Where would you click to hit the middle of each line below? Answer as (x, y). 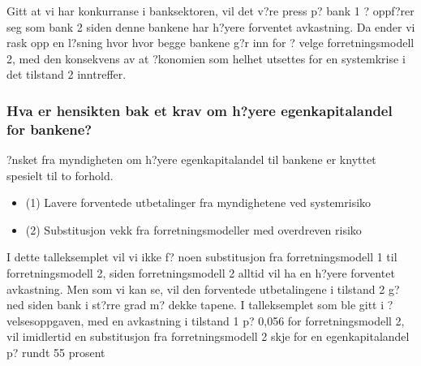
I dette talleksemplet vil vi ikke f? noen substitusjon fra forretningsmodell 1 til (202, 257)
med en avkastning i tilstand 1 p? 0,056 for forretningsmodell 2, (246, 320)
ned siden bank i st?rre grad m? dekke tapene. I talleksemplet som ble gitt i (195, 305)
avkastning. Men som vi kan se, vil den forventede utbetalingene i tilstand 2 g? (203, 288)
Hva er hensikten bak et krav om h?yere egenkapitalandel (200, 110)
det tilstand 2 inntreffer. (67, 74)
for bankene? (49, 129)
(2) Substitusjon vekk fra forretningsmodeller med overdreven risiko (193, 229)
